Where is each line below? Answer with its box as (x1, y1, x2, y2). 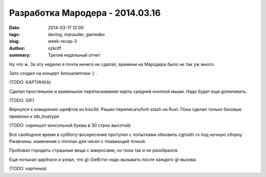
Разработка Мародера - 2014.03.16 (9, 7, 161, 18)
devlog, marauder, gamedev (48, 31, 105, 37)
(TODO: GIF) (9, 98, 34, 104)
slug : (9, 38, 20, 44)
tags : (9, 31, 20, 37)
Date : (9, 25, 21, 31)
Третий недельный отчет (48, 52, 100, 58)
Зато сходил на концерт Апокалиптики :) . (9, 70, 97, 76)
